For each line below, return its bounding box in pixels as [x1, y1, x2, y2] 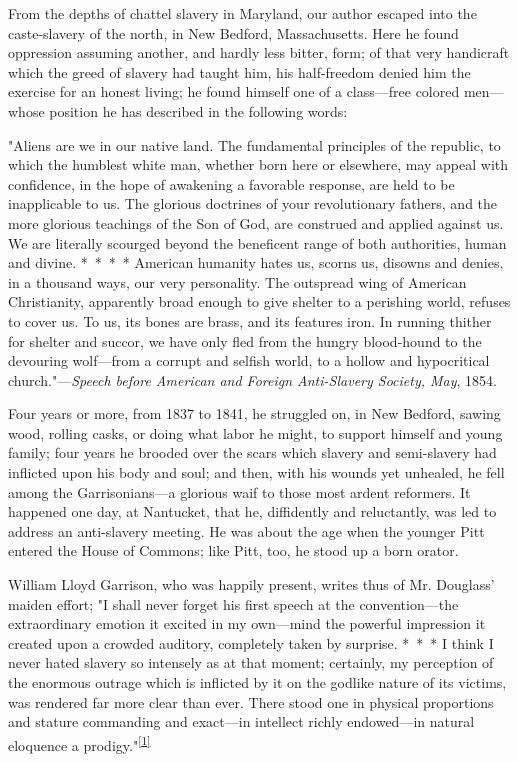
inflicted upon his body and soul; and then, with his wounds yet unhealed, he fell [8, 462, 505, 483]
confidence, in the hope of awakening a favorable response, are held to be [8, 173, 455, 194]
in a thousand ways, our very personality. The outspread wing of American [8, 271, 467, 292]
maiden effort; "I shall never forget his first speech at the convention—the [8, 593, 459, 614]
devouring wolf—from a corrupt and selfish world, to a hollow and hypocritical [8, 350, 490, 371]
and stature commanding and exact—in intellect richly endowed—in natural [8, 711, 475, 732]
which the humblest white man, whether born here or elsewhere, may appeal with [8, 154, 509, 175]
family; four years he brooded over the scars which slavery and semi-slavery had [8, 442, 497, 463]
